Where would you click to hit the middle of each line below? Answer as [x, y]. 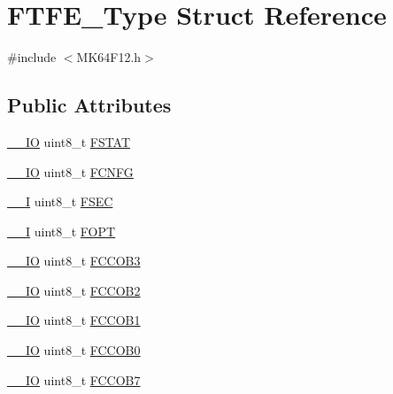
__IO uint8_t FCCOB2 [74, 290]
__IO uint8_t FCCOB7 [74, 379]
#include [32, 57]
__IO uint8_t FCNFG [70, 171]
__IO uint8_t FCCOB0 [74, 350]
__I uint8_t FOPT [62, 231]
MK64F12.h [109, 57]
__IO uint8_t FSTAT [69, 141]
